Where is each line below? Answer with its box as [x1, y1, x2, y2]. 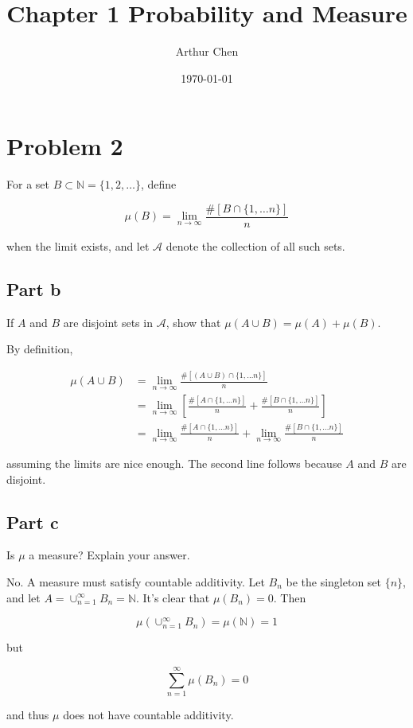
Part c [6, 509, 59, 534]
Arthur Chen [175, 43, 239, 60]
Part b [6, 276, 61, 301]
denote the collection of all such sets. [166, 237, 345, 254]
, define [140, 176, 177, 193]
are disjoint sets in [63, 313, 153, 330]
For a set [6, 176, 49, 193]
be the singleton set [286, 574, 382, 590]
